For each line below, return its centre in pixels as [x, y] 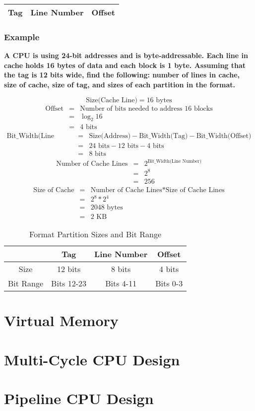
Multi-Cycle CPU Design [92, 359]
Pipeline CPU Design [79, 398]
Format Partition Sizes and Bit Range [96, 234]
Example [22, 36]
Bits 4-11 [121, 283]
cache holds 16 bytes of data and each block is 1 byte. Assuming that [125, 65]
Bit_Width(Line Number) [174, 161]
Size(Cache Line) [112, 100]
